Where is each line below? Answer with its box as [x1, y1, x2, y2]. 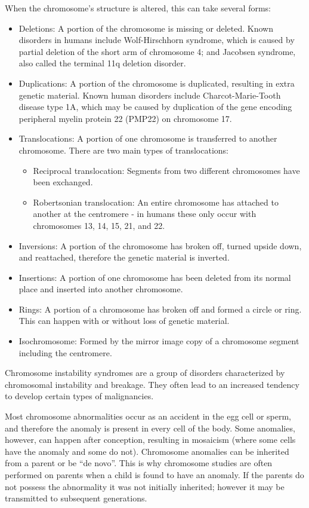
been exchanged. [33, 176, 93, 188]
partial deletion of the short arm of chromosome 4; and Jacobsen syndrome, [18, 45, 296, 57]
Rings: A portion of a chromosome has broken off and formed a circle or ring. [18, 302, 302, 315]
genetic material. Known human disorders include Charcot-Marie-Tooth [18, 88, 281, 101]
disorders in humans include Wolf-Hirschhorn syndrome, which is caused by [18, 33, 295, 46]
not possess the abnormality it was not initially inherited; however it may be [5, 480, 285, 492]
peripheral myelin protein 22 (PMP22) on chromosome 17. [18, 112, 232, 124]
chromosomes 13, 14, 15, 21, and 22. [33, 219, 165, 231]
